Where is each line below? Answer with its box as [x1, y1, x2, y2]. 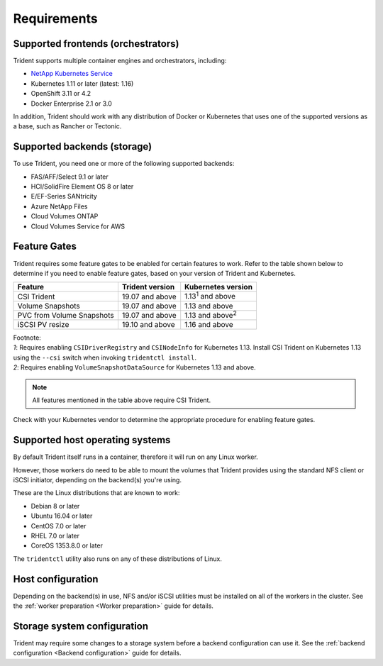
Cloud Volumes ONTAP [30, 212, 99, 221]
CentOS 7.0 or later [30, 521, 87, 530]
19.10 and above [121, 320, 175, 329]
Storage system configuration [13, 620, 149, 632]
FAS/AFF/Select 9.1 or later [30, 172, 109, 181]
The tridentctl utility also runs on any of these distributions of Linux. [13, 554, 223, 563]
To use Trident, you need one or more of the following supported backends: [13, 160, 235, 168]
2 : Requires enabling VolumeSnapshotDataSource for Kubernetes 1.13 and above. [13, 363, 256, 372]
